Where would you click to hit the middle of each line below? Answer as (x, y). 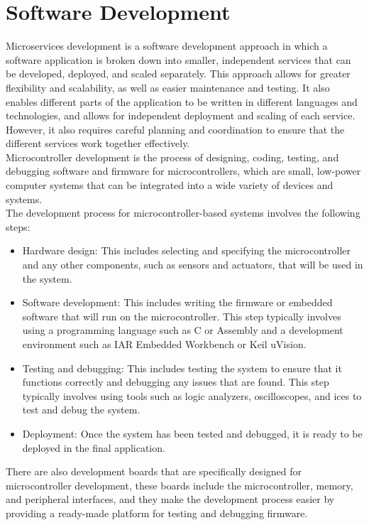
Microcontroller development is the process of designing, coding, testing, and (172, 157)
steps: (18, 226)
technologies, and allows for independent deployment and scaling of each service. (181, 115)
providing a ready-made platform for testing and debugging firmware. (157, 513)
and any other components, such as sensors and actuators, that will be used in (193, 265)
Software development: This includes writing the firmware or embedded (177, 302)
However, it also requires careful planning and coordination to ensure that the (175, 129)
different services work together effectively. (98, 143)
